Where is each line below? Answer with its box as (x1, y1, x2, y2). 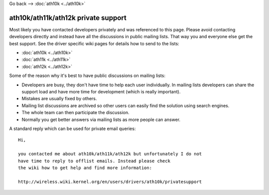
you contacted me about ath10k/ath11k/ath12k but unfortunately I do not (18, 151, 202, 157)
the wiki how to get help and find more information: (18, 165, 152, 171)
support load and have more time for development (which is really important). (21, 89, 181, 95)
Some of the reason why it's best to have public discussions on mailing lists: (9, 72, 165, 79)
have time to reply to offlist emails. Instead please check (18, 158, 170, 164)
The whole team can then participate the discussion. (21, 110, 130, 116)
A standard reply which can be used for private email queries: (9, 126, 136, 131)
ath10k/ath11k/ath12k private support (9, 13, 127, 22)
